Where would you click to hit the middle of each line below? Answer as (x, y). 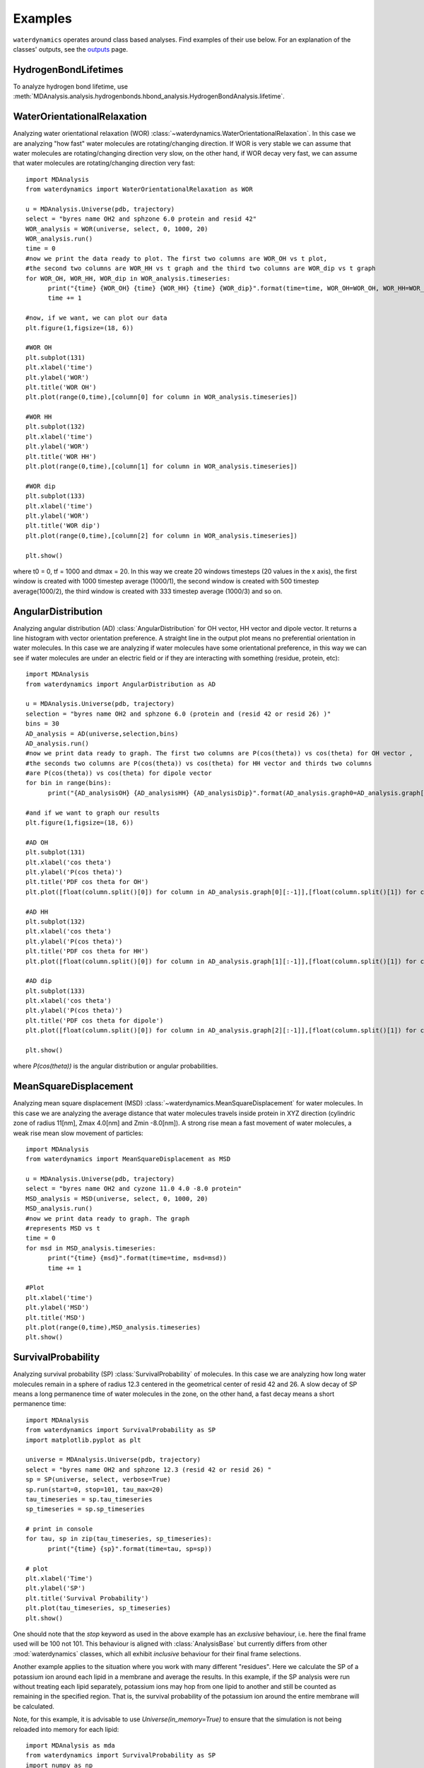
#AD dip (39, 981)
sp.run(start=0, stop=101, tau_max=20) (95, 1489)
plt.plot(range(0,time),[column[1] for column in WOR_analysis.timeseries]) (162, 466)
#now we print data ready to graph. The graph (108, 1219)
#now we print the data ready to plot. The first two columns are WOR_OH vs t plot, (177, 258)
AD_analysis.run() (58, 743)
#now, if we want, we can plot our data (96, 318)
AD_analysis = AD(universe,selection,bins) (102, 733)
